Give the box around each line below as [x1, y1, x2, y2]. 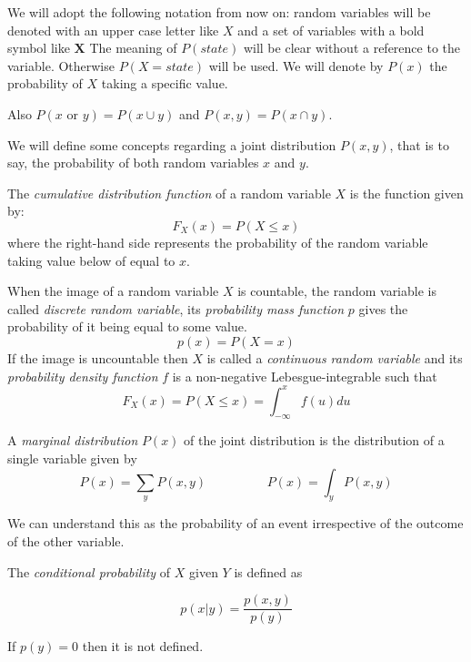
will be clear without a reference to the [243, 38, 461, 57]
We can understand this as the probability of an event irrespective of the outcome [7, 514, 464, 533]
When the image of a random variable [7, 281, 219, 300]
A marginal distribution [7, 431, 138, 450]
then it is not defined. [82, 637, 204, 656]
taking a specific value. [101, 74, 228, 93]
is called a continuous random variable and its [206, 348, 463, 367]
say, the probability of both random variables [7, 153, 259, 172]
